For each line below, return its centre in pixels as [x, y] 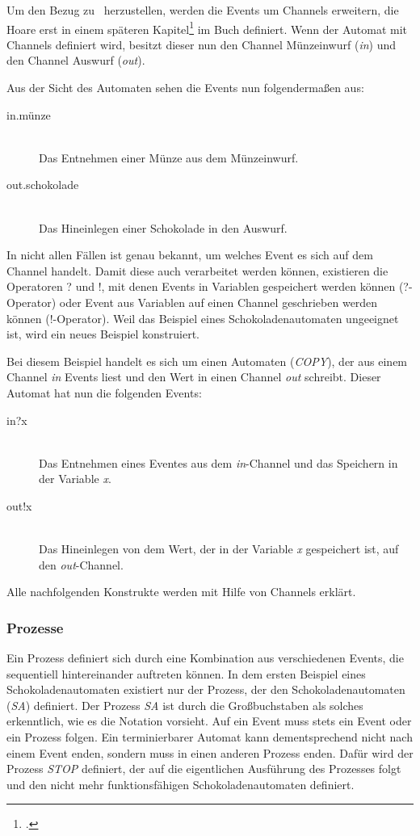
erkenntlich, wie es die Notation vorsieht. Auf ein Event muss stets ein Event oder [209, 721]
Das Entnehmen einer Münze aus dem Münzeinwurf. [169, 157]
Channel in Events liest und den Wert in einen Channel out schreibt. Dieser [194, 377]
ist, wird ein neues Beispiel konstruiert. [103, 334]
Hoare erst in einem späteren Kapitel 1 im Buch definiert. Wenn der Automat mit [207, 27]
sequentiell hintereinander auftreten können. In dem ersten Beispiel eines [186, 673]
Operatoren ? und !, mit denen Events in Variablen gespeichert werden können [201, 286]
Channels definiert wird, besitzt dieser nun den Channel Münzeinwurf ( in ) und [202, 44]
